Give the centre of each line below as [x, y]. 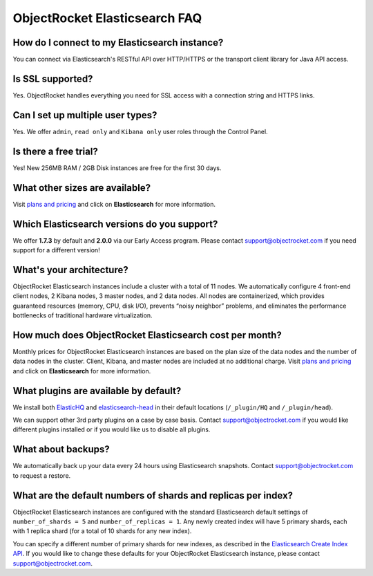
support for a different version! [56, 250]
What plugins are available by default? [97, 391]
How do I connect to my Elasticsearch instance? [118, 43]
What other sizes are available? [82, 188]
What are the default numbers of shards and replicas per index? [153, 495]
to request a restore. [42, 475]
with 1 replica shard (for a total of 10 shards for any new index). [102, 531]
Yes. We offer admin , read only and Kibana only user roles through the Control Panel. [141, 131]
